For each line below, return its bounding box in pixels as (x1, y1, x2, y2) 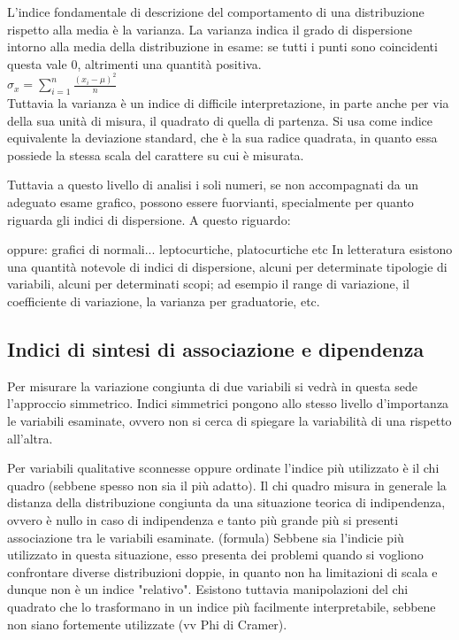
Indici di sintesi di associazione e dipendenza (7, 335, 425, 362)
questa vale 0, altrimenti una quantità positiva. (7, 54, 262, 73)
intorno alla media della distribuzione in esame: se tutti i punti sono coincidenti (7, 37, 438, 56)
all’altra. (7, 428, 53, 447)
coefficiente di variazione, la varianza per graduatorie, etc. (7, 291, 320, 310)
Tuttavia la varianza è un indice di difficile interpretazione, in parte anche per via (7, 94, 449, 112)
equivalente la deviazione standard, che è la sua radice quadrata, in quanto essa (7, 128, 438, 147)
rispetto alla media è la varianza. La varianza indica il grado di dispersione (7, 19, 412, 38)
